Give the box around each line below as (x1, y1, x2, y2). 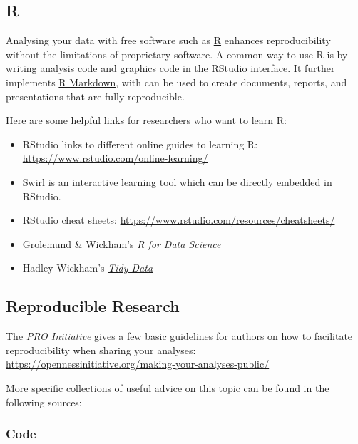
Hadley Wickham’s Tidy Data (22, 260, 153, 275)
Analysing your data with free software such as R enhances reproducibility (6, 33, 331, 48)
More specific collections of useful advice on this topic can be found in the (6, 380, 329, 395)
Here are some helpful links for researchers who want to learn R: (6, 113, 287, 128)
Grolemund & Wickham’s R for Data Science (22, 236, 221, 251)
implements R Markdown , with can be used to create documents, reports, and (6, 74, 347, 89)
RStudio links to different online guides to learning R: (22, 136, 258, 151)
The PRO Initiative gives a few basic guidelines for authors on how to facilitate (6, 329, 353, 344)
